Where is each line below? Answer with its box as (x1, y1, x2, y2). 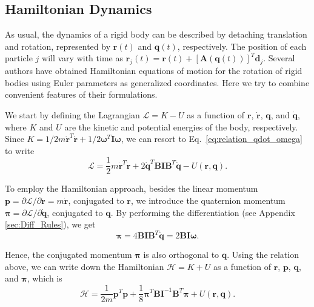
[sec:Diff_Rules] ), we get (5, 218, 96, 231)
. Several (263, 52, 295, 64)
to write (5, 144, 35, 157)
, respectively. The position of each (177, 39, 307, 52)
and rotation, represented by (5, 39, 111, 52)
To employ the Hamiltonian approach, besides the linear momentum (5, 182, 258, 195)
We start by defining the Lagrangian (5, 108, 140, 121)
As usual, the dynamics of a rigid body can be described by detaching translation (5, 28, 307, 41)
